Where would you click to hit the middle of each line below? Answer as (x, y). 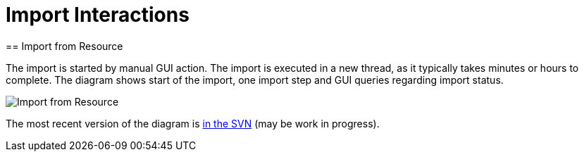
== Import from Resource (64, 46)
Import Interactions (98, 15)
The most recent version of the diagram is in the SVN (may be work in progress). (193, 123)
